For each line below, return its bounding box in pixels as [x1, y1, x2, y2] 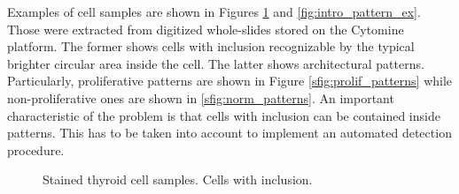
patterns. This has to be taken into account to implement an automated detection [7, 123, 452, 142]
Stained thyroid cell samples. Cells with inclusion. [43, 170, 313, 189]
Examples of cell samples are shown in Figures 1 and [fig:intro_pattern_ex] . [7, 3, 421, 20]
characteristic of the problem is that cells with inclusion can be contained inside [7, 106, 440, 124]
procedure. [7, 140, 65, 159]
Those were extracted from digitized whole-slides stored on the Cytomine [7, 19, 404, 38]
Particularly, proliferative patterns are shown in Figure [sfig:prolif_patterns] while [7, 71, 453, 90]
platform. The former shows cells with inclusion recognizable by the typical [7, 37, 415, 56]
